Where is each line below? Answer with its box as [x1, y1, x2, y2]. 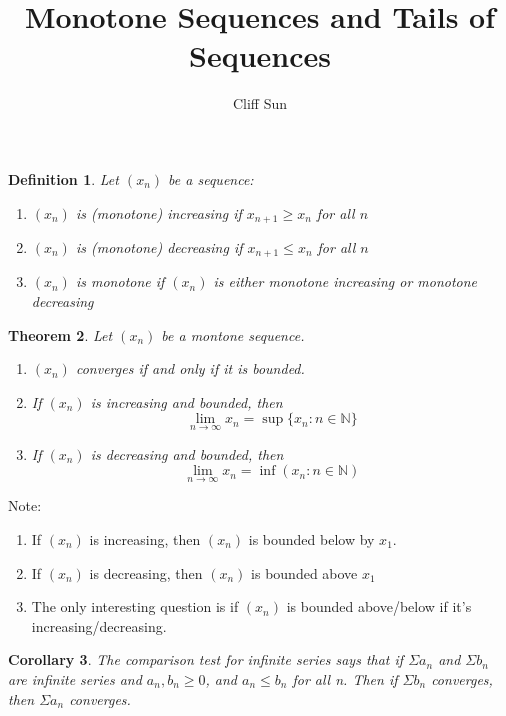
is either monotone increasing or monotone [213, 271, 478, 292]
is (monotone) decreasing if [75, 236, 243, 257]
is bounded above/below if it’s [286, 596, 472, 617]
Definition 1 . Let [8, 168, 119, 189]
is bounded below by [248, 529, 375, 549]
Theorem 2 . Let [8, 324, 113, 345]
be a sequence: [168, 168, 254, 189]
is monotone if [75, 271, 165, 292]
